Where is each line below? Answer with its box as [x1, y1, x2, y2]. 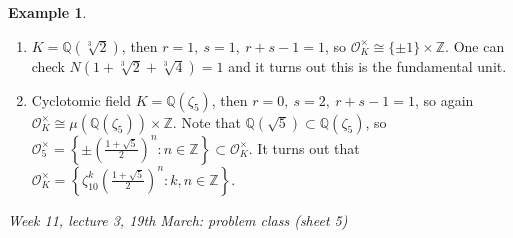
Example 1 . [8, 2, 87, 22]
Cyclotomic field [31, 89, 131, 110]
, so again [414, 89, 474, 110]
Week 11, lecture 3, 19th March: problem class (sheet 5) [8, 209, 348, 230]
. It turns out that [248, 137, 360, 158]
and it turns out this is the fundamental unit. [228, 55, 507, 76]
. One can [445, 35, 505, 56]
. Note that [172, 111, 241, 132]
